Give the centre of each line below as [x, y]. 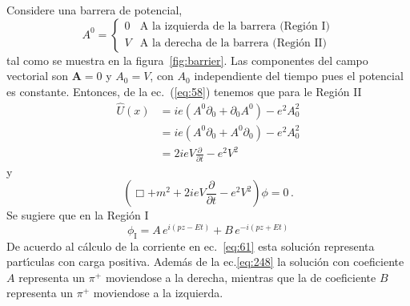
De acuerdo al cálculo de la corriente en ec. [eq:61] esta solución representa [191, 246]
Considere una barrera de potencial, [94, 10]
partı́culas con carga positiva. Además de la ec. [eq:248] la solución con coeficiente [205, 262]
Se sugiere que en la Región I [78, 215]
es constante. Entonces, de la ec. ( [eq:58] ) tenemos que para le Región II [184, 91]
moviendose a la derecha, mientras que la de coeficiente [241, 277]
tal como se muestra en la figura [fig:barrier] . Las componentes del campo [187, 60]
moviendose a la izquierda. [158, 293]
